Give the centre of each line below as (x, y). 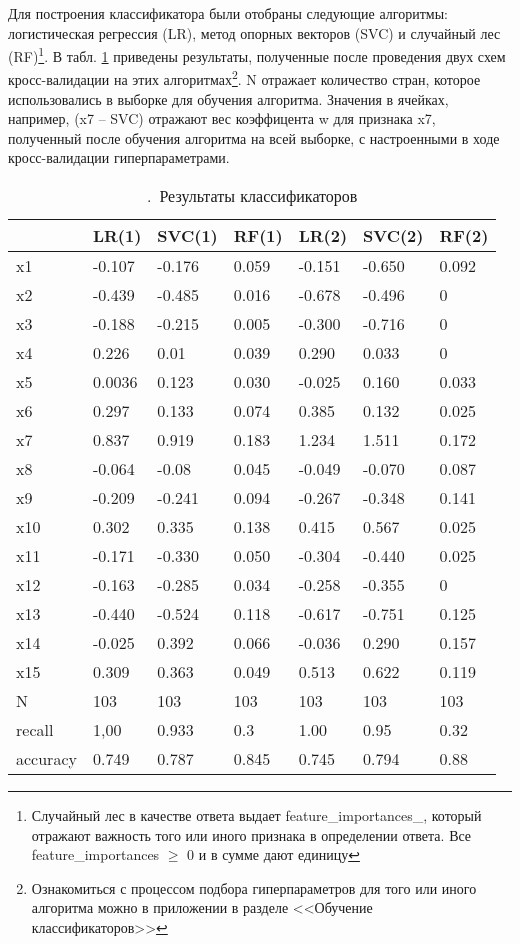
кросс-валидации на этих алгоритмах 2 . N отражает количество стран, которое (244, 78)
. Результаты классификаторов (252, 196)
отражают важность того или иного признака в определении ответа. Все (251, 834)
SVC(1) (187, 236)
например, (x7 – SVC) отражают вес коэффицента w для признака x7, (222, 118)
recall (35, 730)
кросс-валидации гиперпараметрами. (119, 157)
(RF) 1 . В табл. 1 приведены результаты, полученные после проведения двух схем (257, 54)
